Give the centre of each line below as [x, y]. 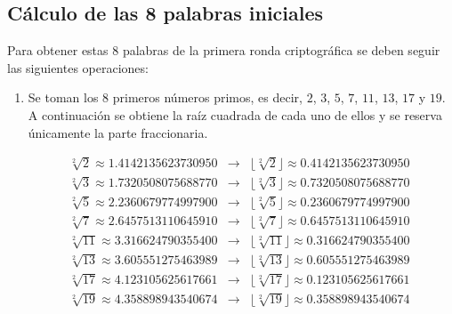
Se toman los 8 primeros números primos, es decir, [165, 97]
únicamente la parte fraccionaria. [118, 132]
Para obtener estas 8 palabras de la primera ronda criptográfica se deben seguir [224, 50]
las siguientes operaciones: [78, 67]
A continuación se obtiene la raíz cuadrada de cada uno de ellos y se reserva [235, 114]
